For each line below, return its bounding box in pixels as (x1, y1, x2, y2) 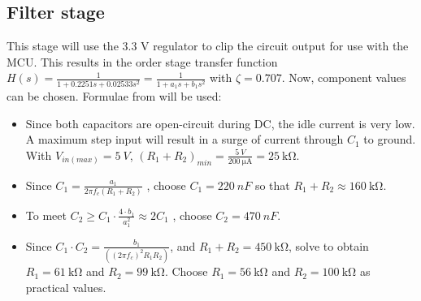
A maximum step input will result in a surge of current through (25, 131, 344, 148)
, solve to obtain (288, 237, 369, 254)
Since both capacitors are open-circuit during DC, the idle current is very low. (25, 114, 415, 131)
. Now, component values (281, 69, 406, 86)
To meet (25, 206, 67, 223)
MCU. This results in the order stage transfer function (7, 53, 278, 70)
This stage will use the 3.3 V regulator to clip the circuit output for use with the (7, 37, 409, 54)
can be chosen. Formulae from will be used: (7, 87, 222, 104)
